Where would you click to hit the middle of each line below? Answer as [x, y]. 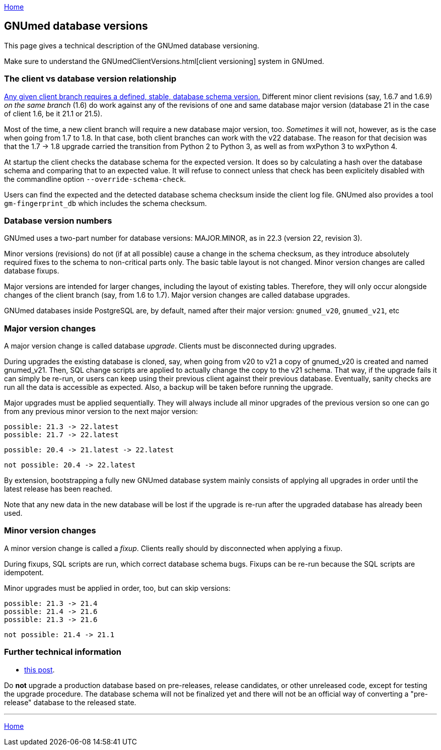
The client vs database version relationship [90, 79]
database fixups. [32, 271]
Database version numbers [58, 220]
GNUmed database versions [76, 26]
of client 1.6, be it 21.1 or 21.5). [53, 113]
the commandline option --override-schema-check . [95, 179]
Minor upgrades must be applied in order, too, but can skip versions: [117, 588]
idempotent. [24, 572]
